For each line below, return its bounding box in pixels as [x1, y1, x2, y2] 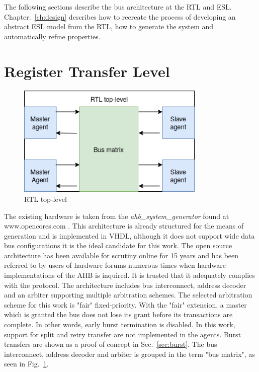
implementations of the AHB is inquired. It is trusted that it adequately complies [4, 270, 255, 280]
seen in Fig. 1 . [4, 358, 49, 369]
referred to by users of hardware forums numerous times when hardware [4, 260, 226, 270]
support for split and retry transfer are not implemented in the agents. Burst [4, 329, 241, 339]
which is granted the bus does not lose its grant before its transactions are [4, 309, 233, 320]
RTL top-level [24, 193, 67, 204]
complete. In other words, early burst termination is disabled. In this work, [4, 319, 235, 330]
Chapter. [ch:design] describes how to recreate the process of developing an [4, 11, 236, 22]
